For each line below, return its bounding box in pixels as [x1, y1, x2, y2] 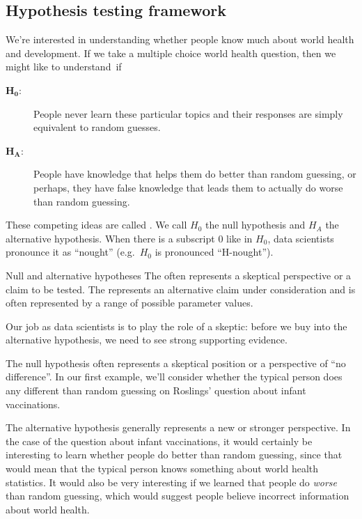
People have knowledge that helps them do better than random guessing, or [33, 166, 356, 181]
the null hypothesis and [205, 217, 306, 232]
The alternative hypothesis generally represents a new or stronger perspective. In [6, 420, 351, 435]
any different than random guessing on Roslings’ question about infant [6, 383, 306, 398]
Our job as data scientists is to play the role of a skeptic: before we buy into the [6, 318, 347, 333]
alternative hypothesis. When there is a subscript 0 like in [6, 231, 253, 245]
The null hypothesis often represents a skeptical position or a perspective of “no [6, 355, 346, 370]
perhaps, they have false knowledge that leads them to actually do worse [33, 180, 343, 194]
